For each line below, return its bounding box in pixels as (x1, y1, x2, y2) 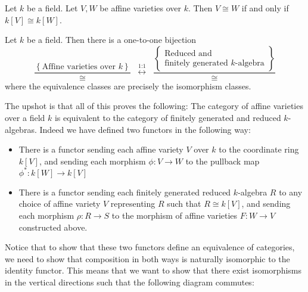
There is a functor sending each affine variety (18, 143, 183, 156)
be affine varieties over (99, 2, 181, 14)
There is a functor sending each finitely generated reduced (18, 185, 231, 198)
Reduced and (164, 49, 212, 58)
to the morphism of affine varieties (111, 209, 238, 222)
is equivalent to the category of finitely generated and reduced (54, 111, 281, 123)
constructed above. (18, 220, 88, 233)
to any (279, 185, 303, 198)
